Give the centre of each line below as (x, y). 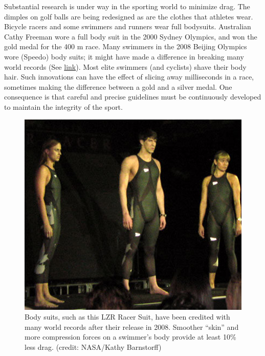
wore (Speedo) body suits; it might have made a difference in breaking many (124, 56)
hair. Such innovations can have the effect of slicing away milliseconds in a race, (129, 77)
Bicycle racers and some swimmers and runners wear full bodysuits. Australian (128, 26)
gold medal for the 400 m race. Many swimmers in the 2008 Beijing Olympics (126, 46)
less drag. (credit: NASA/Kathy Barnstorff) (93, 347)
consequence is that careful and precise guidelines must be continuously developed (133, 97)
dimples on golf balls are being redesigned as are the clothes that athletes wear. (129, 16)
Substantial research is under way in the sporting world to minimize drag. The (127, 6)
